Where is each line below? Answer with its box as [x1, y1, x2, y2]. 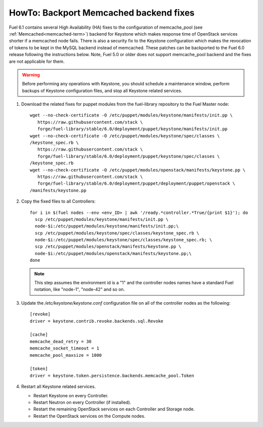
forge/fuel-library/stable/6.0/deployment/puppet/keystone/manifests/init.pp [37, 126, 228, 132]
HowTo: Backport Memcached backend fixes [9, 7, 195, 18]
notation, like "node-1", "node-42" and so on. [34, 287, 125, 292]
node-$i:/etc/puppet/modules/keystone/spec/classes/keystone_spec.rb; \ [35, 237, 212, 243]
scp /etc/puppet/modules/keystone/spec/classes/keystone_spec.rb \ [35, 230, 200, 236]
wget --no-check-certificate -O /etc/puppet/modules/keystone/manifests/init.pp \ [30, 113, 233, 118]
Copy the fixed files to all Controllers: [21, 198, 96, 204]
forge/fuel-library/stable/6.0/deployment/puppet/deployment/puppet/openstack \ [37, 181, 236, 186]
